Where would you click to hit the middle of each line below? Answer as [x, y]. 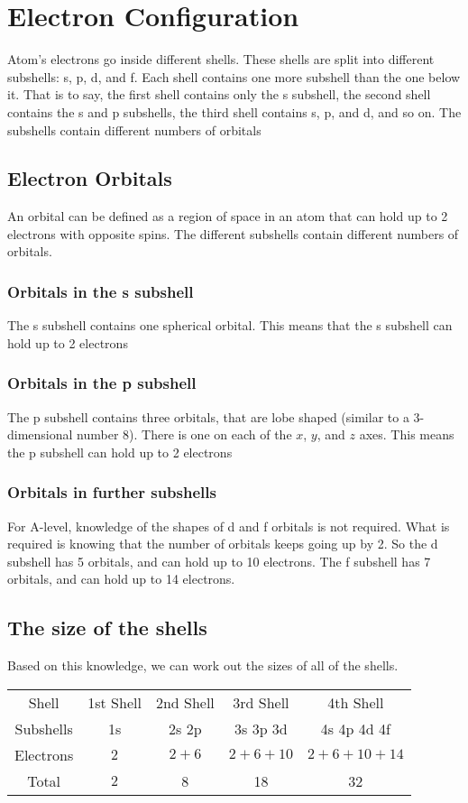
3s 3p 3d [261, 728]
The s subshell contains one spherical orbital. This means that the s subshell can [230, 325]
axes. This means [407, 434]
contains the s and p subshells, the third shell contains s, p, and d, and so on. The [234, 111]
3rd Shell [261, 702]
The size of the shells [107, 628]
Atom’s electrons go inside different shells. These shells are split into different [221, 59]
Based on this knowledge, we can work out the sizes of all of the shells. [203, 665]
